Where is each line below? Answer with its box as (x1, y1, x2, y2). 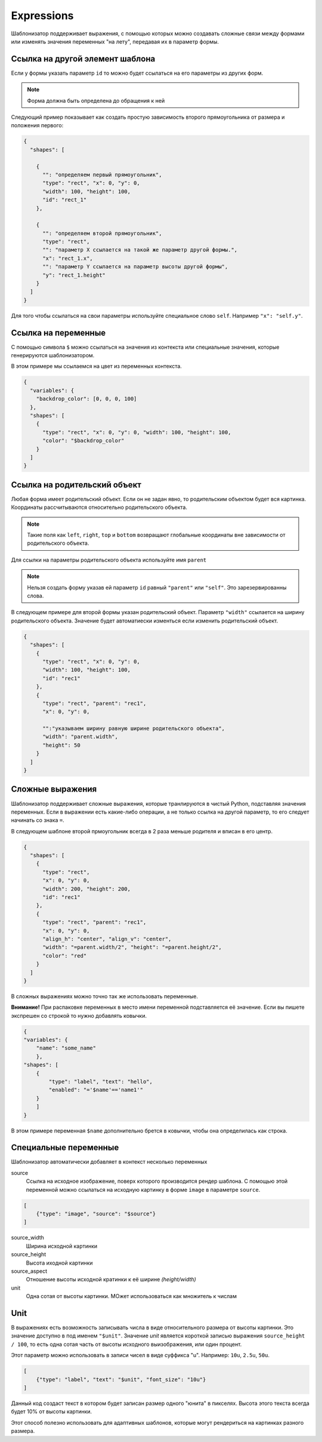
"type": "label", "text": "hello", (48, 1078, 153, 1085)
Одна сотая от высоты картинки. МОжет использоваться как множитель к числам (26, 1293, 237, 1300)
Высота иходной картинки (26, 1259, 93, 1266)
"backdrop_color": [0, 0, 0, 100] (36, 395, 137, 403)
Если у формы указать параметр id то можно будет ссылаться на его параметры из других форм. (11, 69, 264, 76)
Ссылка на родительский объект (11, 480, 142, 490)
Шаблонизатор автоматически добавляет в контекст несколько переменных (11, 1158, 208, 1165)
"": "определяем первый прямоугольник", (42, 171, 162, 178)
